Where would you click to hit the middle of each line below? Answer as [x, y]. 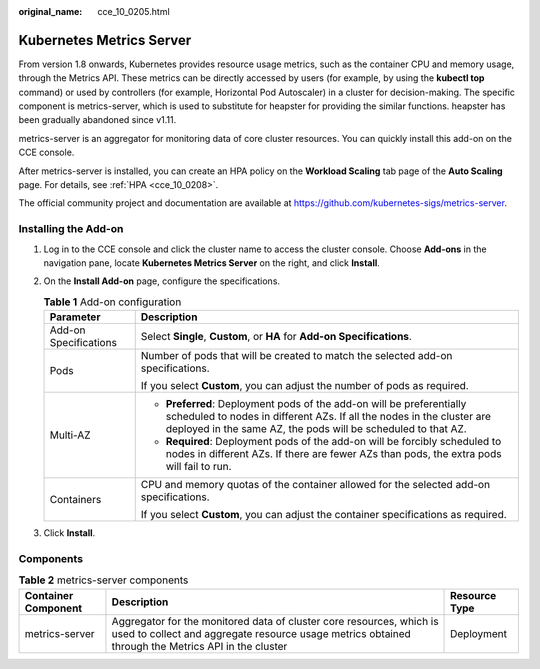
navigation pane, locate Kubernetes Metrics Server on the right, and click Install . [211, 262]
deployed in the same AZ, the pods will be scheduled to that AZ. [316, 429]
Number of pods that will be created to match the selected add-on [296, 356]
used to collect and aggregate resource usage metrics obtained [261, 633]
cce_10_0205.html [133, 11]
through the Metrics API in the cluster [199, 646]
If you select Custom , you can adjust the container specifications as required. [323, 515]
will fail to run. [198, 467]
